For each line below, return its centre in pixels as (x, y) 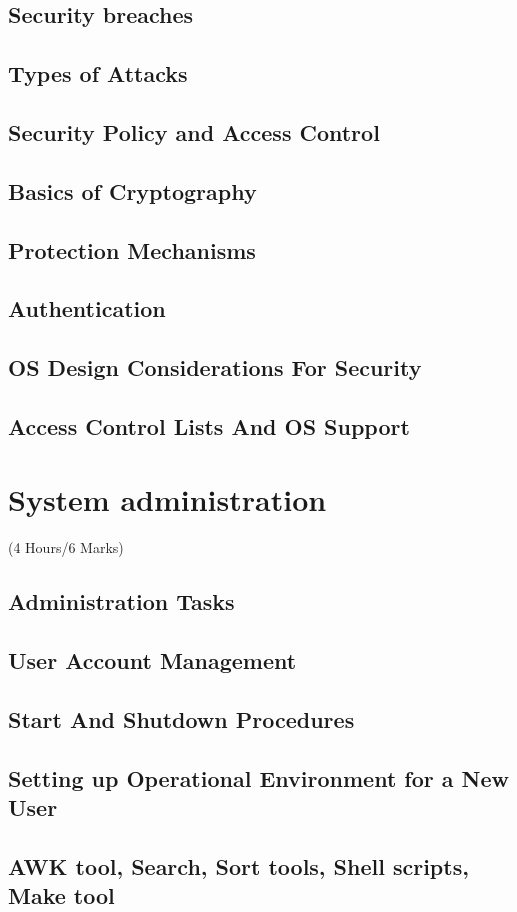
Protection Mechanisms (132, 249)
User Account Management (152, 660)
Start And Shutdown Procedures (181, 718)
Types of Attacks (98, 73)
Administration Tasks (121, 601)
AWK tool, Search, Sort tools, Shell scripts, (238, 865)
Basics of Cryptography (132, 190)
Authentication (87, 308)
